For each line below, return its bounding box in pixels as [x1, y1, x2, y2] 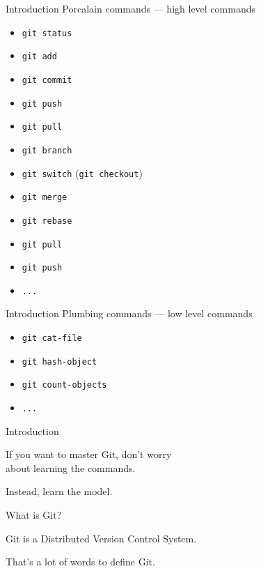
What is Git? [6, 508, 62, 522]
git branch [22, 145, 72, 155]
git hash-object [22, 356, 97, 367]
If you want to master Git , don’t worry [6, 447, 172, 462]
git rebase [22, 215, 72, 226]
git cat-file [22, 333, 82, 344]
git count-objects [22, 380, 107, 390]
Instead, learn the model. [6, 484, 113, 498]
